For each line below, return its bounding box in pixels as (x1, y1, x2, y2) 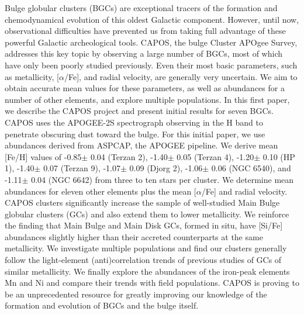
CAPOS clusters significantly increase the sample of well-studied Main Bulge (5, 196, 280, 209)
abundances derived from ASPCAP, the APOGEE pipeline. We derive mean (5, 139, 278, 151)
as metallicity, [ (5, 70, 60, 82)
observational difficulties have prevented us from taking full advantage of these (5, 25, 286, 37)
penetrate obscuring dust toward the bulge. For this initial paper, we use (5, 127, 265, 140)
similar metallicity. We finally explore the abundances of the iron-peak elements (5, 265, 290, 277)
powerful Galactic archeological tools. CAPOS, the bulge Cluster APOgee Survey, (5, 36, 298, 48)
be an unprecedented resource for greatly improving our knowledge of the (5, 288, 267, 300)
